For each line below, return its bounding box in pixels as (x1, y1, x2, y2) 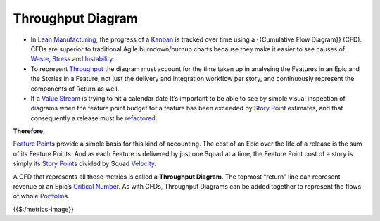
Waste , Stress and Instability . (30, 55, 115, 63)
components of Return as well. (30, 84, 120, 93)
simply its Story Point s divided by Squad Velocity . (13, 159, 157, 168)
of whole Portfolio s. (13, 192, 70, 201)
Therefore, (13, 127, 46, 135)
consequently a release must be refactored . (30, 113, 158, 122)
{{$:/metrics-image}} (13, 205, 74, 213)
